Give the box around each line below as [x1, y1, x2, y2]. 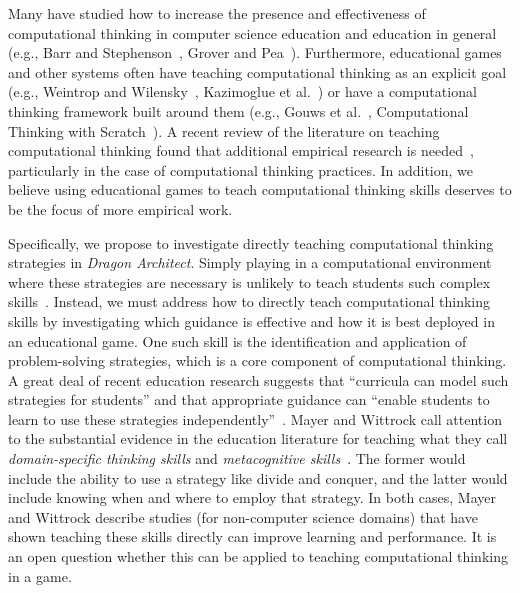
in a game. [8, 565, 72, 586]
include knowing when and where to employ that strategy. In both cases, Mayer [8, 487, 497, 508]
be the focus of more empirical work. [8, 198, 233, 219]
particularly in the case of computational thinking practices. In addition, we [8, 159, 474, 180]
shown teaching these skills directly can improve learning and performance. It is [8, 526, 497, 547]
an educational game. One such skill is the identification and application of [8, 330, 467, 351]
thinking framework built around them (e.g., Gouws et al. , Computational [8, 100, 469, 121]
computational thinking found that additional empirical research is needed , [8, 140, 474, 161]
